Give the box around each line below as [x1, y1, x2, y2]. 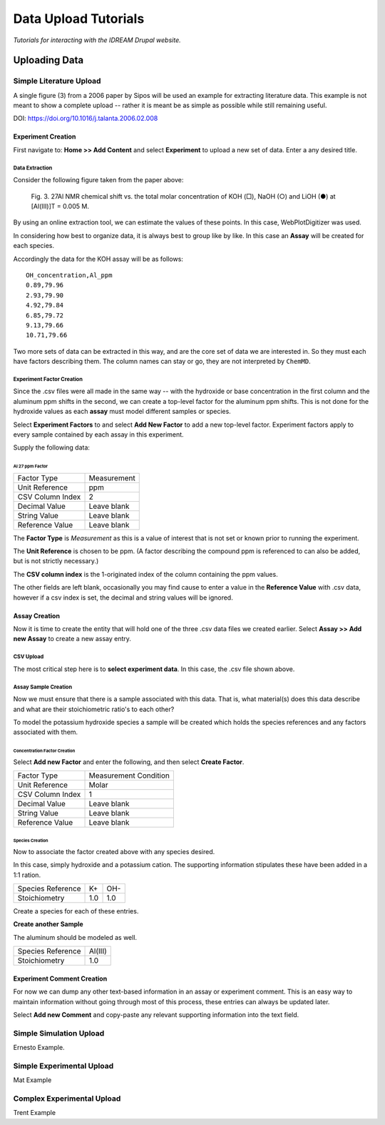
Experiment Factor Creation [13, 375, 83, 382]
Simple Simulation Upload [13, 1028, 105, 1038]
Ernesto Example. [13, 1044, 65, 1052]
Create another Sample [13, 920, 83, 928]
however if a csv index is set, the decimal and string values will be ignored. [13, 593, 233, 602]
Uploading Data [13, 54, 84, 66]
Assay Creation [13, 611, 61, 620]
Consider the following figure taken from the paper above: [13, 176, 184, 184]
